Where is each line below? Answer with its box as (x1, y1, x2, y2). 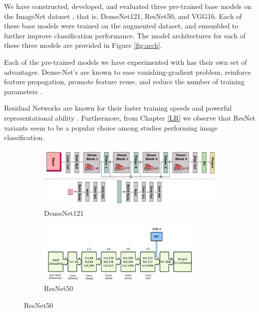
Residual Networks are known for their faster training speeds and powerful (4, 103, 232, 113)
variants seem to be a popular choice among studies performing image (4, 122, 218, 133)
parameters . (4, 86, 42, 96)
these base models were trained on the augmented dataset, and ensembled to (4, 20, 239, 31)
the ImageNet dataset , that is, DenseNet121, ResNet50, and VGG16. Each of (4, 10, 242, 21)
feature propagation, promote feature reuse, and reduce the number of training (4, 76, 245, 87)
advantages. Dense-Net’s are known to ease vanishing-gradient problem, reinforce (4, 66, 252, 77)
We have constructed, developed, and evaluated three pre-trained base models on (4, 1, 252, 11)
